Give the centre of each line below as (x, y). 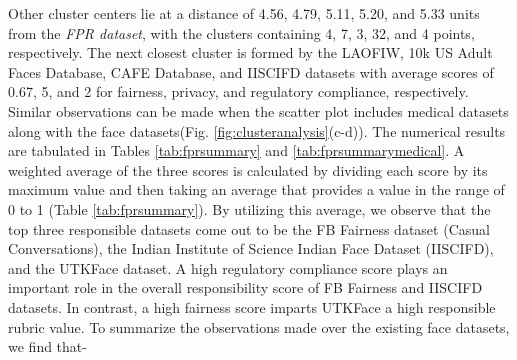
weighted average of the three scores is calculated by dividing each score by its (248, 169)
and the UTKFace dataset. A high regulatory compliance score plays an (228, 267)
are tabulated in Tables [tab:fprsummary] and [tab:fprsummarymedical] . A (236, 150)
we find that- (47, 346)
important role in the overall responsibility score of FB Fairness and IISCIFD (245, 287)
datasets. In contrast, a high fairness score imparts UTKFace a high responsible (252, 306)
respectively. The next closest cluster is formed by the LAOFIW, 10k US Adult (250, 52)
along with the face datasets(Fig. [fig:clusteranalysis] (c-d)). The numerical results (257, 130)
